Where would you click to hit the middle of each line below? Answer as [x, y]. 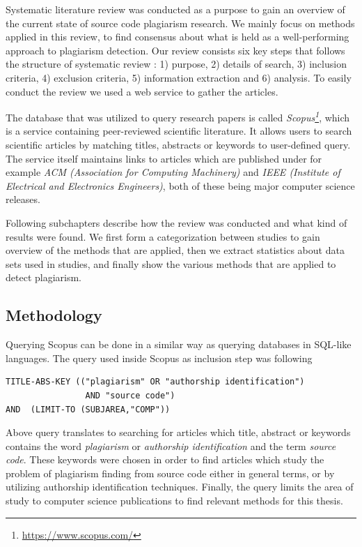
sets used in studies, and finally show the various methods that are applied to [171, 263]
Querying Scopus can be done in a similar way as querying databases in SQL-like [179, 344]
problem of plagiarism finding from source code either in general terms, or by [170, 473]
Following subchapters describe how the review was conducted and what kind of [176, 222]
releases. [23, 199]
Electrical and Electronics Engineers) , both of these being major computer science [180, 185]
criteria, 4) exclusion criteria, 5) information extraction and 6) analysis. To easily [179, 77]
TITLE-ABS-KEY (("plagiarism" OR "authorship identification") [155, 382]
